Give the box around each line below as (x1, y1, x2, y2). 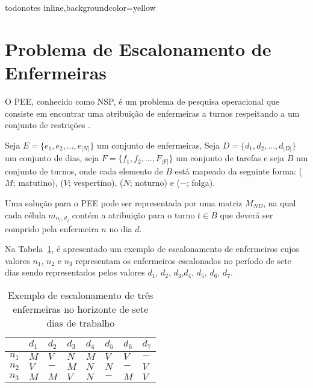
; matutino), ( (13, 176, 64, 189)
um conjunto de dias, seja (5, 152, 99, 164)
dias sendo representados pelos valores (5, 266, 145, 279)
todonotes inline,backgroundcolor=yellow (5, 1, 156, 13)
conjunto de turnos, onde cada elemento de (5, 164, 163, 177)
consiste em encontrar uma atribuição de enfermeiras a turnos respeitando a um (5, 106, 300, 119)
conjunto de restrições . (5, 119, 91, 131)
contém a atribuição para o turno (72, 208, 195, 221)
